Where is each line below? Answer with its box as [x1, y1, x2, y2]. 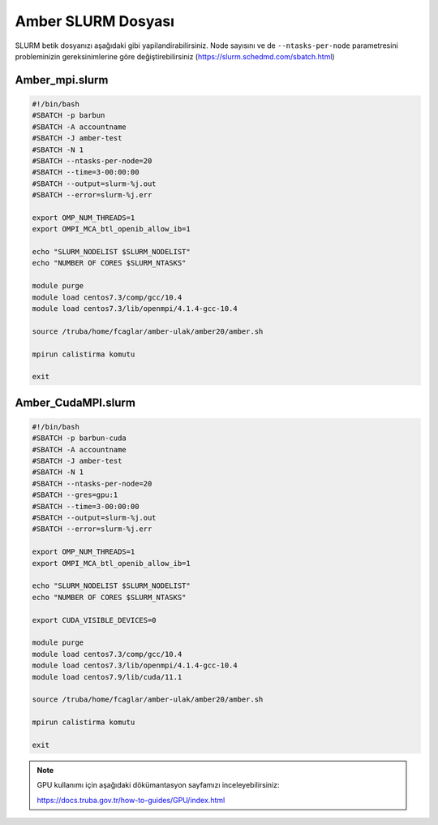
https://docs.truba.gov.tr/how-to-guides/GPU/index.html [36, 795, 225, 805]
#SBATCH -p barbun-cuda [32, 434, 127, 443]
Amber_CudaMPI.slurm [15, 395, 135, 409]
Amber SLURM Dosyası [15, 12, 174, 30]
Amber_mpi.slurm [15, 73, 109, 87]
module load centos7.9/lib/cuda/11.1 [32, 672, 182, 681]
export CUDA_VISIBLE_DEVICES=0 [32, 616, 157, 624]
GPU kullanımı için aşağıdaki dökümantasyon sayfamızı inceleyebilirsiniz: [36, 780, 280, 790]
